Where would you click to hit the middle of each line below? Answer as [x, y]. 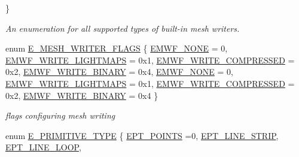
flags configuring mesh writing [60, 115]
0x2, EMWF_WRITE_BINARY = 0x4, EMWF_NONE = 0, [119, 72]
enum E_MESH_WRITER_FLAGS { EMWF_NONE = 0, [117, 48]
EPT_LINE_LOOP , [43, 147]
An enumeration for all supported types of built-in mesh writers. [123, 28]
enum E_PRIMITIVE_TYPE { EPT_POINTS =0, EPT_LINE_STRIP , [142, 135]
